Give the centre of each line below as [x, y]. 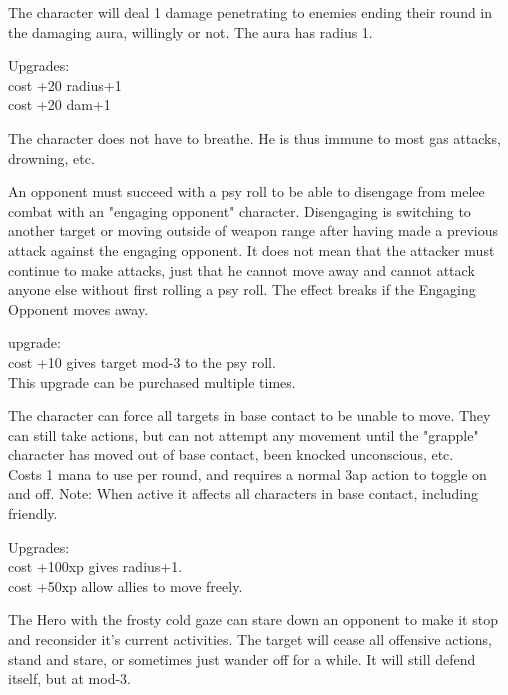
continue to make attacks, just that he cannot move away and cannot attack [241, 269]
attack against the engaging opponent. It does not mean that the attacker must [251, 249]
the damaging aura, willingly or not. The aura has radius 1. [190, 31]
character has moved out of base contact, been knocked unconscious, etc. [231, 454]
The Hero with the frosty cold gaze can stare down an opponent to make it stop [253, 619]
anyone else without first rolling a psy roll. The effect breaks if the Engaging [242, 289]
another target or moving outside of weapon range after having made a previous [253, 230]
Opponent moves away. [78, 308]
